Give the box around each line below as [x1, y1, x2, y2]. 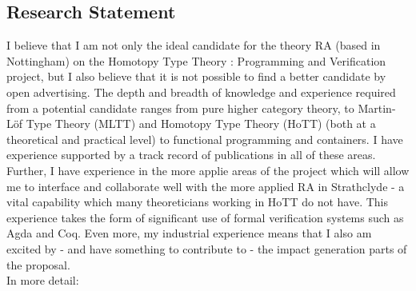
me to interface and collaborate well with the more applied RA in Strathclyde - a [6, 177, 405, 194]
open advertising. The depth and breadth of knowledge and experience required [6, 83, 396, 100]
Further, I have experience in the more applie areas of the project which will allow [6, 161, 410, 178]
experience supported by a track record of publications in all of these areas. [6, 146, 376, 163]
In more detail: [6, 272, 79, 289]
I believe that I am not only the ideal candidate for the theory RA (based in [6, 37, 381, 54]
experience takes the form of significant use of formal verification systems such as [6, 209, 404, 225]
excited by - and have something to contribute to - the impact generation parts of [6, 240, 407, 257]
